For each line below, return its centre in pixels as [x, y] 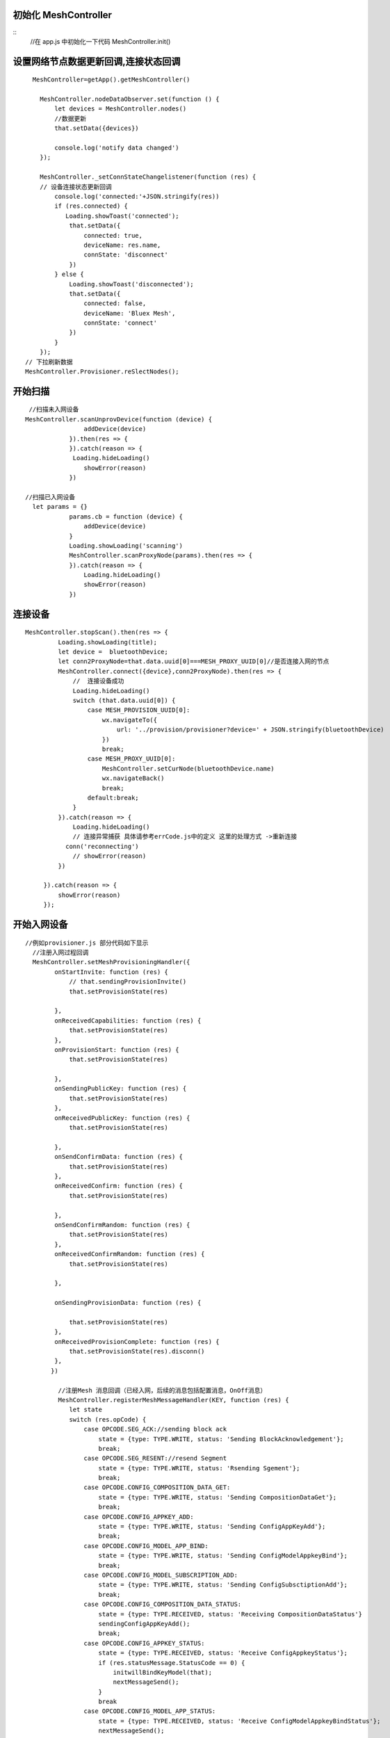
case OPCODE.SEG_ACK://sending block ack [155, 1429]
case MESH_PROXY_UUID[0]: [131, 759]
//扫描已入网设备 [50, 497]
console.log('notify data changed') [117, 148]
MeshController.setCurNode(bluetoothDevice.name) [188, 769]
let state [86, 1410]
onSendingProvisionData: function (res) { [128, 1303]
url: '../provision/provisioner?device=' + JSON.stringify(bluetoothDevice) [251, 730]
